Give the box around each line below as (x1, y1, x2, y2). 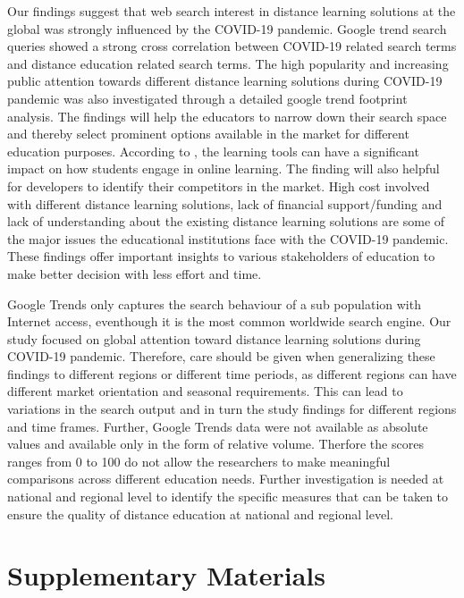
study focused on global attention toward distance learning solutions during (7, 329, 421, 348)
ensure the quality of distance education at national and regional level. (7, 504, 393, 523)
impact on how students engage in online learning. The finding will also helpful (7, 159, 440, 178)
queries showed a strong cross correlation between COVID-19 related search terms (7, 37, 457, 55)
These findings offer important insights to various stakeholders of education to (7, 247, 435, 265)
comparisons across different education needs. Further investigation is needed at (7, 469, 444, 488)
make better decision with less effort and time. (7, 264, 262, 282)
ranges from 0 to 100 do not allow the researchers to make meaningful (7, 451, 391, 470)
